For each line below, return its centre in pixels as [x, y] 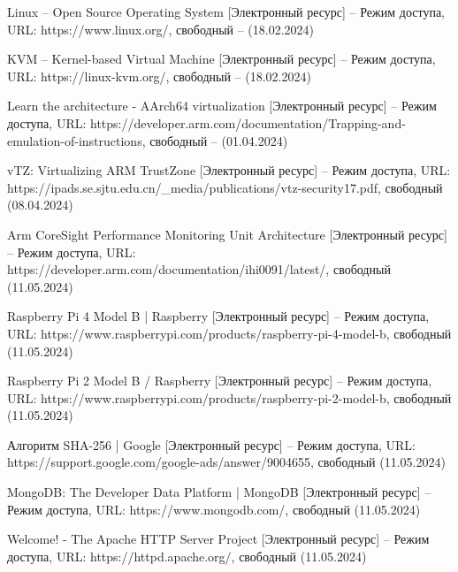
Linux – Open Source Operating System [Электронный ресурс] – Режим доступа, [226, 11]
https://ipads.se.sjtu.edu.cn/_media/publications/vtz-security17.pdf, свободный [225, 187]
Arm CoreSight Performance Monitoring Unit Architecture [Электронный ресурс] [227, 234]
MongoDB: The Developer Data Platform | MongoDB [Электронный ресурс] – [219, 492]
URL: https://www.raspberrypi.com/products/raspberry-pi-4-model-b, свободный [229, 333]
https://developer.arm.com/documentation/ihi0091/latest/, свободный [199, 269]
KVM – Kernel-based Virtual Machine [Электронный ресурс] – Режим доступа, [221, 59]
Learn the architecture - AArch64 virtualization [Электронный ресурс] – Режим [222, 106]
